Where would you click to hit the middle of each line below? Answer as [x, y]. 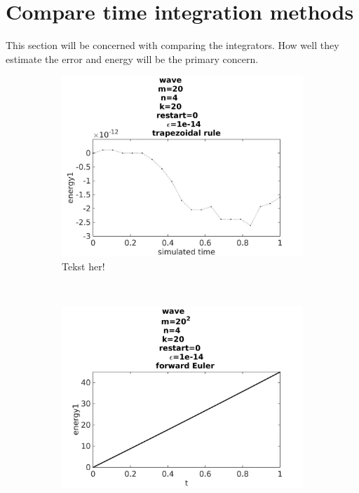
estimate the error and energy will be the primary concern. [132, 58]
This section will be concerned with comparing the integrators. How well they [172, 45]
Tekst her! [83, 266]
